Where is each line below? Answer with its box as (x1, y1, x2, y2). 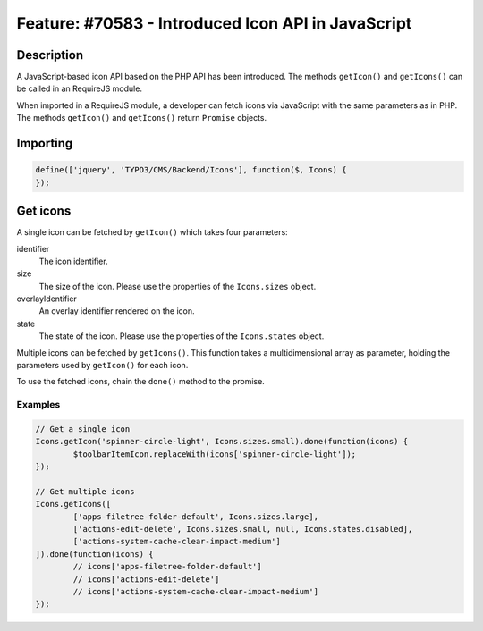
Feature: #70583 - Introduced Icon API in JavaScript (16, 13, 412, 33)
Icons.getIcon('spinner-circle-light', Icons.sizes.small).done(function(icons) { (35, 436, 409, 447)
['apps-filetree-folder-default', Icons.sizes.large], (72, 511, 319, 522)
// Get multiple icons (35, 486, 135, 496)
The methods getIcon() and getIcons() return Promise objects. (16, 113, 267, 123)
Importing (16, 136, 73, 151)
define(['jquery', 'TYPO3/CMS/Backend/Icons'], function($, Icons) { (35, 165, 347, 175)
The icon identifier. (38, 256, 108, 266)
